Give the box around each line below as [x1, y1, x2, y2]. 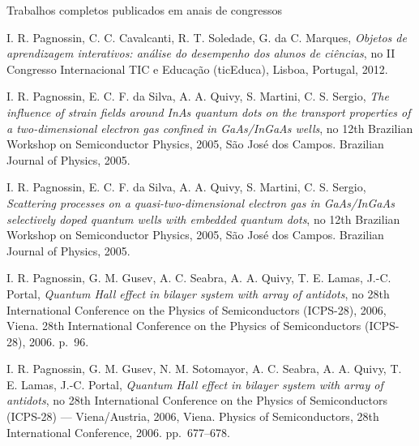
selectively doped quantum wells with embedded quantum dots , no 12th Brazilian [6, 210, 400, 227]
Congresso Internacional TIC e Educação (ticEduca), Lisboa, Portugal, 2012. [6, 60, 388, 77]
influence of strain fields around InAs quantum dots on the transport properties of [6, 103, 411, 120]
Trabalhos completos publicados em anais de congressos [6, 2, 283, 18]
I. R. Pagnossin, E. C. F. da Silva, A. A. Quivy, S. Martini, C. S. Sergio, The [6, 88, 389, 105]
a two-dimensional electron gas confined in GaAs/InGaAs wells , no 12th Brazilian [6, 119, 413, 136]
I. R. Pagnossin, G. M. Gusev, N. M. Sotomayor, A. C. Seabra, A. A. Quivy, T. [6, 360, 402, 377]
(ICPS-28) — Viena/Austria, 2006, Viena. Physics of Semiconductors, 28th [6, 408, 379, 425]
